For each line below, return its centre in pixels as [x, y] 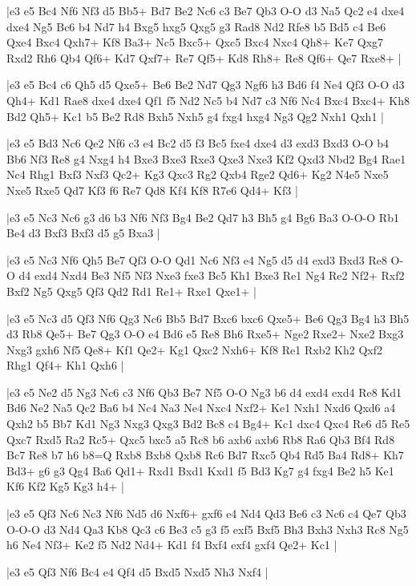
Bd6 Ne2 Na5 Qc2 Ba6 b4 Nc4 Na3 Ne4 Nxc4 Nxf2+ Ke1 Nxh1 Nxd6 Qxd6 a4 [201, 408]
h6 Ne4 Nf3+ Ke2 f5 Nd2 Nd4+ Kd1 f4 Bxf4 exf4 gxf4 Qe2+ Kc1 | [172, 545]
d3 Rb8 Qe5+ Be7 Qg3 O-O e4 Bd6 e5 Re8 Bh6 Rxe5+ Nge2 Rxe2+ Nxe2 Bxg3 [205, 334]
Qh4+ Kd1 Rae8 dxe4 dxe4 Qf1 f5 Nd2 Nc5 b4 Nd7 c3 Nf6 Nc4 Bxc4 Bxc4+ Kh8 [208, 100]
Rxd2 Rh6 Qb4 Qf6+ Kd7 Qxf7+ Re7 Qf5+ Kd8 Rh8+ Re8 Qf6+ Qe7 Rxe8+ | [204, 57]
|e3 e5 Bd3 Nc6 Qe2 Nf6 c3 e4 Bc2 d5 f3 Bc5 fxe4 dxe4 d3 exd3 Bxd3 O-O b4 [198, 143]
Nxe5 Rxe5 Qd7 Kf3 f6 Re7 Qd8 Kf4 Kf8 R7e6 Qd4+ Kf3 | [152, 190]
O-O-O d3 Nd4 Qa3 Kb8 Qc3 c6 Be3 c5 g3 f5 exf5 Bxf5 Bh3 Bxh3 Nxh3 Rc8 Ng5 [208, 529]
